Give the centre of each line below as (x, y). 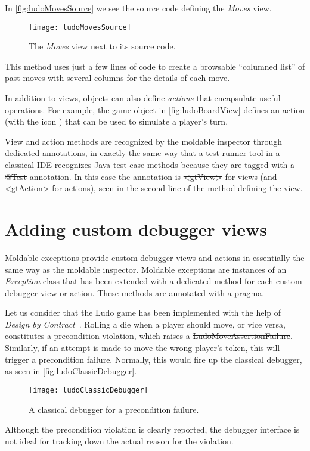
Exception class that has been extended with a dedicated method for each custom (154, 281)
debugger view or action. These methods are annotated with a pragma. (135, 292)
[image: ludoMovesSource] (80, 27)
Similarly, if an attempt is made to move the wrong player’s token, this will (142, 348)
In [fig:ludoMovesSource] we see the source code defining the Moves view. (138, 8)
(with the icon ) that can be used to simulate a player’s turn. (117, 121)
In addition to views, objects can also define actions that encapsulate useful (143, 98)
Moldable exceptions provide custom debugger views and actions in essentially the (155, 257)
